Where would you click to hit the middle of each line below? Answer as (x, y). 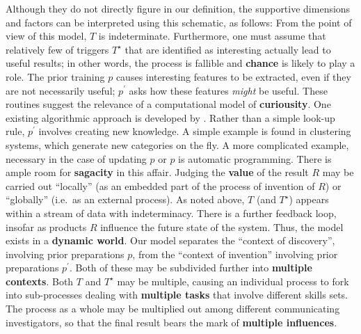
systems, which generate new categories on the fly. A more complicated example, (177, 144)
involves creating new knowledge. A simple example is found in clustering (195, 131)
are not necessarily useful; (61, 90)
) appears (309, 199)
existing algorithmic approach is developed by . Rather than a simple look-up (170, 117)
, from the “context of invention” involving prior (235, 254)
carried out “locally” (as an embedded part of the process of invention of (160, 185)
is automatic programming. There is (255, 158)
